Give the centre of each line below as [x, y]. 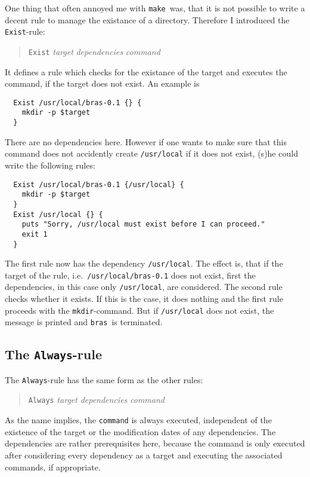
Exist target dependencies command [94, 51]
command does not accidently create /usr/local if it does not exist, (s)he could [151, 153]
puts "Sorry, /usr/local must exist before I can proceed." [143, 224]
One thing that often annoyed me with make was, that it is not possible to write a [155, 8]
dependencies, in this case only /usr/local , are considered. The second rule [144, 287]
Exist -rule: [25, 31]
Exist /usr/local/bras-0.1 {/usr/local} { [99, 184]
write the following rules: [50, 165]
